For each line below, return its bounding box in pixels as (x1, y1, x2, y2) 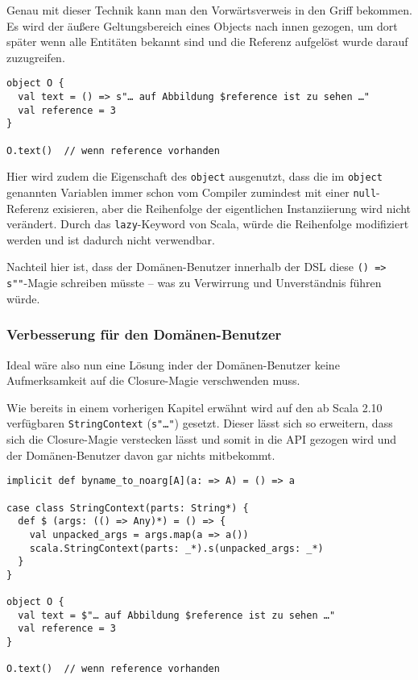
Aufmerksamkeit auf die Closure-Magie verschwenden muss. (6, 372, 300, 389)
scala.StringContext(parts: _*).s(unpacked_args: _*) (29, 542, 324, 554)
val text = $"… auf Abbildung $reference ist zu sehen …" (18, 609, 336, 621)
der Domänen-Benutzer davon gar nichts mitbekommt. (6, 446, 275, 463)
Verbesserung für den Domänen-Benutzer (6, 324, 282, 344)
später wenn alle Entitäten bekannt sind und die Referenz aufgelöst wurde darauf (6, 33, 408, 50)
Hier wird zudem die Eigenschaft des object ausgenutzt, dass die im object (6, 168, 383, 185)
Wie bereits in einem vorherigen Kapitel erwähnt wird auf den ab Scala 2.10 (6, 398, 383, 415)
